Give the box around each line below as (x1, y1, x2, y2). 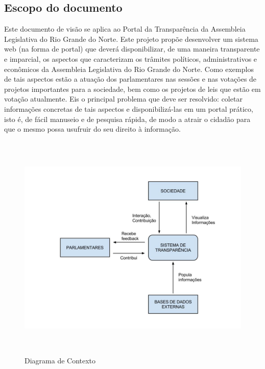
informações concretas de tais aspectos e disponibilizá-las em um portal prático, (4, 103, 253, 114)
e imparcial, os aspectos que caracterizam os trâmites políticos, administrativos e (4, 53, 257, 64)
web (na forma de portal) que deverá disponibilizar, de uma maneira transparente (4, 43, 260, 54)
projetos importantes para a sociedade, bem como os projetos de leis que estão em (4, 83, 261, 94)
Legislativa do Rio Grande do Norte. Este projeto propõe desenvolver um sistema (4, 33, 258, 44)
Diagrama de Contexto (25, 355, 96, 366)
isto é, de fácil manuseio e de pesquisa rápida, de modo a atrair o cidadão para (4, 113, 251, 124)
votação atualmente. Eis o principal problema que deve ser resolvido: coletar (4, 93, 243, 104)
